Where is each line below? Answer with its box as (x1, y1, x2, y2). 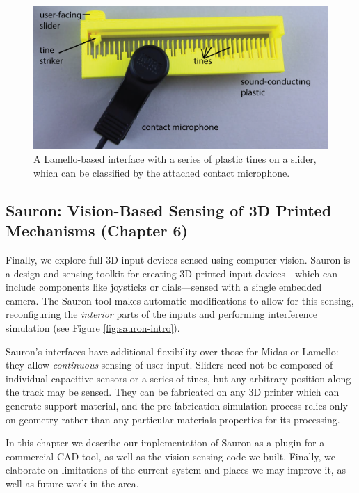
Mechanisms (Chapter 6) (6, 220, 188, 241)
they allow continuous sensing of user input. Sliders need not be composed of (6, 357, 333, 372)
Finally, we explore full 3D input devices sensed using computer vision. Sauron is (6, 252, 351, 266)
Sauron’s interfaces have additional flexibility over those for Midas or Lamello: (6, 344, 339, 358)
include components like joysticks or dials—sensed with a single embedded (6, 280, 322, 294)
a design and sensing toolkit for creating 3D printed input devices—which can (6, 266, 338, 280)
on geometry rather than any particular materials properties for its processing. (6, 412, 340, 426)
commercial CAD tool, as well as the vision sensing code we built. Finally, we (6, 448, 336, 463)
